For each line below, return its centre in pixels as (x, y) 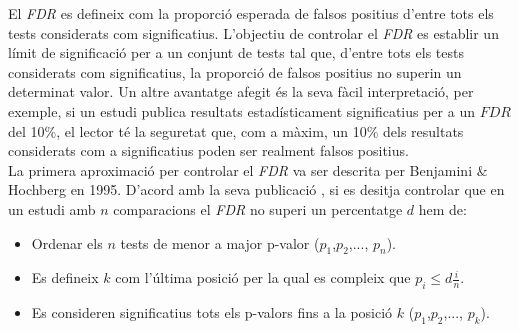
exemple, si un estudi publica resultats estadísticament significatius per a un (241, 110)
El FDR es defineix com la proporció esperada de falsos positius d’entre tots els (251, 13)
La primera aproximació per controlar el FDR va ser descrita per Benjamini (240, 169)
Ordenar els (67, 242)
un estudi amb (52, 208)
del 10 (26, 130)
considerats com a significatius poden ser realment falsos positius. (208, 150)
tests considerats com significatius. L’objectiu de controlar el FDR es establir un (253, 32)
